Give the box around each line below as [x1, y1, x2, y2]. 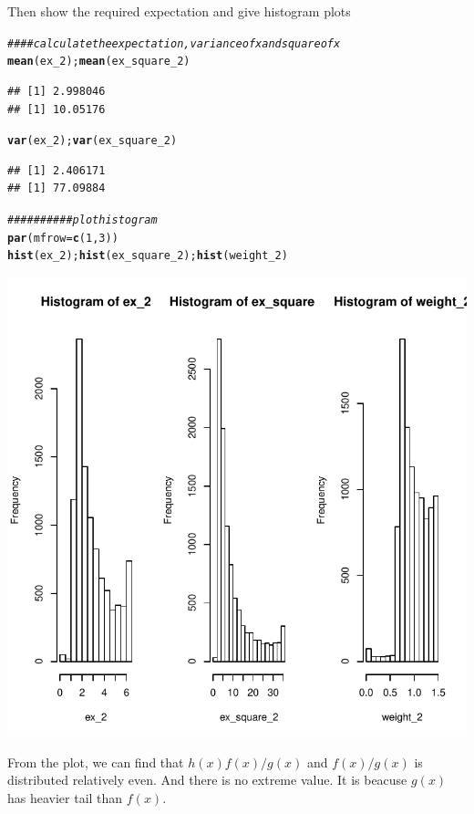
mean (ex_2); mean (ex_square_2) [7, 55, 191, 68]
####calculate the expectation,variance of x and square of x [7, 37, 341, 50]
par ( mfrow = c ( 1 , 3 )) [7, 231, 118, 245]
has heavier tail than [7, 788, 123, 807]
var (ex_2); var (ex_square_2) [7, 134, 178, 148]
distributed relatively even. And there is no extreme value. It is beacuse [7, 770, 407, 789]
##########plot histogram [7, 213, 158, 226]
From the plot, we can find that [7, 752, 184, 771]
